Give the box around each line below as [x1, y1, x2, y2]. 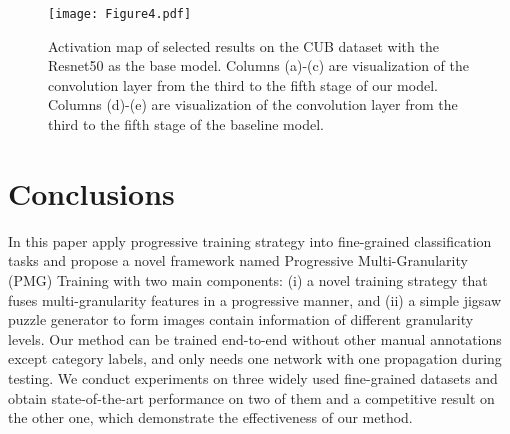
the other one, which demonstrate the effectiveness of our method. [8, 407, 413, 428]
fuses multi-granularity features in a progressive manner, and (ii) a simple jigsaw [8, 289, 502, 310]
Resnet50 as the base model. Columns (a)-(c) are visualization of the [48, 55, 469, 76]
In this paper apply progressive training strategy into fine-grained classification [8, 230, 492, 251]
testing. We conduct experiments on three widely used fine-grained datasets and [8, 367, 498, 388]
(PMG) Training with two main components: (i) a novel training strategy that [8, 269, 488, 290]
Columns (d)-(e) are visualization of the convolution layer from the [48, 94, 458, 115]
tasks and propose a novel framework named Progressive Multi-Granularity [8, 250, 468, 271]
